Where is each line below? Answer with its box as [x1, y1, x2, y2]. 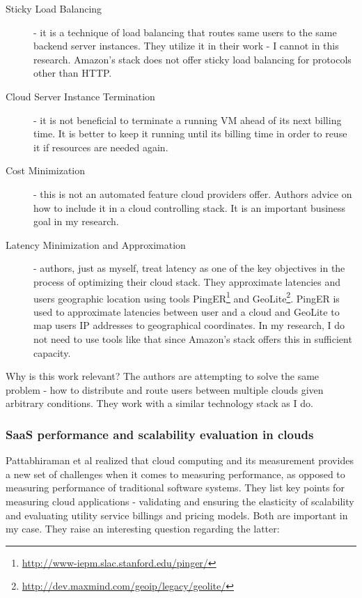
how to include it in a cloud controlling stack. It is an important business [33, 200, 346, 215]
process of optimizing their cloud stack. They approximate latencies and [33, 274, 341, 289]
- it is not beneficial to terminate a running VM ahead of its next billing [33, 112, 342, 127]
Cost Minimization [6, 163, 86, 178]
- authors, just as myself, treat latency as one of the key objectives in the [33, 261, 345, 275]
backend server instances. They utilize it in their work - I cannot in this [33, 38, 339, 53]
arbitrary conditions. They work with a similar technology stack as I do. [6, 396, 313, 411]
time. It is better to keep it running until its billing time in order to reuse [33, 126, 347, 141]
